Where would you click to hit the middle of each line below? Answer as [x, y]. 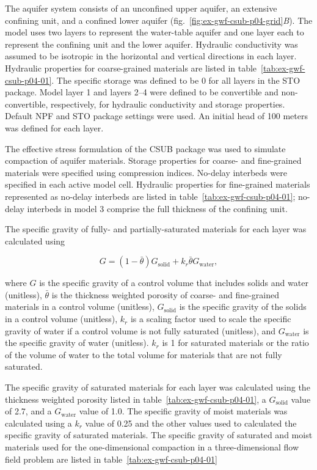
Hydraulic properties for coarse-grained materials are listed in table [131, 68]
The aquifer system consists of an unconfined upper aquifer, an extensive [141, 8]
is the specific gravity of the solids [243, 307]
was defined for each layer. [54, 127]
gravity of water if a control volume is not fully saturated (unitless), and [140, 330]
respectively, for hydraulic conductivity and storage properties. [168, 104]
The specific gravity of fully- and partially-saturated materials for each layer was [156, 229]
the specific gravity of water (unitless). [77, 343]
